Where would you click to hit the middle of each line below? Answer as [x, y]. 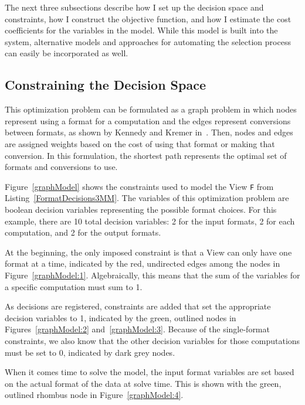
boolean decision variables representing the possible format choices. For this [141, 209]
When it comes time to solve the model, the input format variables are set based [150, 372]
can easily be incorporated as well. [67, 53]
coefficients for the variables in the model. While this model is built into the [141, 30]
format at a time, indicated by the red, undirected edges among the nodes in [143, 263]
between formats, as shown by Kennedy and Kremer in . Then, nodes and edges [149, 132]
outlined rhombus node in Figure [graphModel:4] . [94, 395]
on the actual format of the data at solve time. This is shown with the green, [143, 383]
